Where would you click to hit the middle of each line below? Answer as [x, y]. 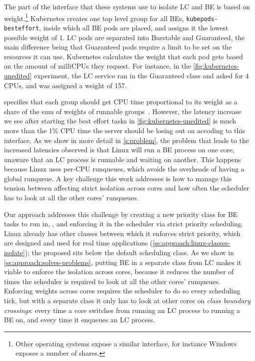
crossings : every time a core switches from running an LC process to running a [122, 310]
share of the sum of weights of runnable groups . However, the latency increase [123, 111]
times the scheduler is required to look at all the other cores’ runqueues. [112, 281]
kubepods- [202, 19]
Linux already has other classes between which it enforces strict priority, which [122, 233]
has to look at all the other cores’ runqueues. [71, 198]
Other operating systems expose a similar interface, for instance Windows [126, 343]
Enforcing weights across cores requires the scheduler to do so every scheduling [122, 291]
